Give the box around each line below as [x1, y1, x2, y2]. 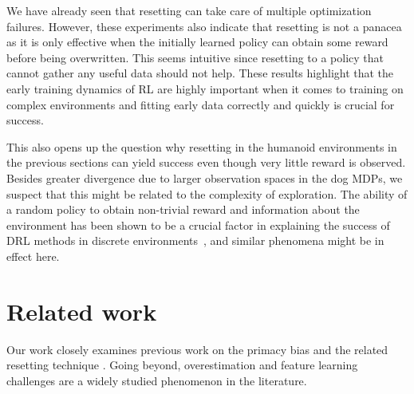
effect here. [6, 247, 60, 264]
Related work [6, 294, 157, 327]
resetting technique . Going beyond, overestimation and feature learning [6, 357, 358, 373]
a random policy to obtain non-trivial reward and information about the [6, 201, 360, 218]
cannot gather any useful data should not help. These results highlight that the [6, 65, 394, 81]
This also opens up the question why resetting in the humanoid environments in [6, 138, 397, 155]
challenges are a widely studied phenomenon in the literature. [6, 372, 307, 388]
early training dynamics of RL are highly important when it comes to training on [6, 80, 404, 97]
